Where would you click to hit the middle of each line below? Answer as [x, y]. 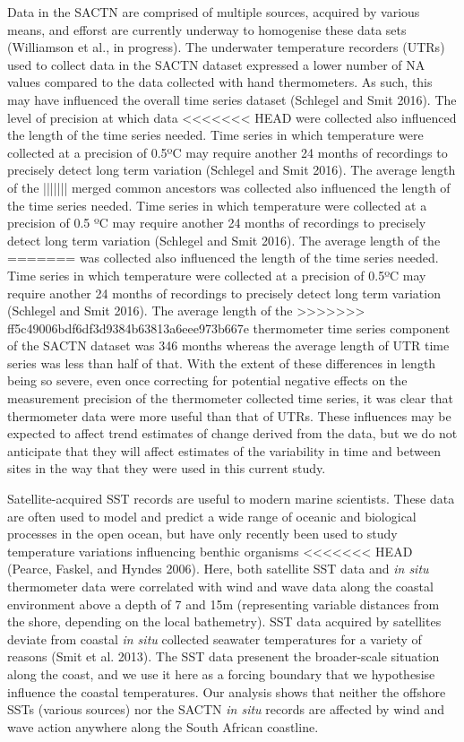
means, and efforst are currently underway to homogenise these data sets [207, 29]
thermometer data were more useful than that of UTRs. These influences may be [229, 415]
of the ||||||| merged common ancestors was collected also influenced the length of [229, 187]
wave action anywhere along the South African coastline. [163, 726]
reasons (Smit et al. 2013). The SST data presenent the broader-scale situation [223, 656]
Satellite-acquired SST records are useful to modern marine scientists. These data [231, 499]
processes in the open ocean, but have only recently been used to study [202, 534]
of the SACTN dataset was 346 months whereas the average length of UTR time [228, 345]
